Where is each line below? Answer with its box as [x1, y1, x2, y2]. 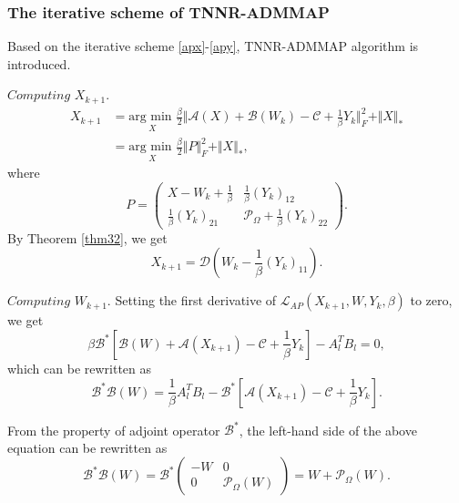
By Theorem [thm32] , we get [7, 228, 168, 247]
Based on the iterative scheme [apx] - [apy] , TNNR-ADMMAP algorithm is [7, 36, 419, 56]
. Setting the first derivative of [107, 291, 277, 310]
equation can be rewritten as [7, 437, 168, 457]
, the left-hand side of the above [239, 420, 417, 439]
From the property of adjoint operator [7, 420, 220, 439]
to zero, [410, 291, 453, 310]
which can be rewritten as [7, 358, 152, 377]
